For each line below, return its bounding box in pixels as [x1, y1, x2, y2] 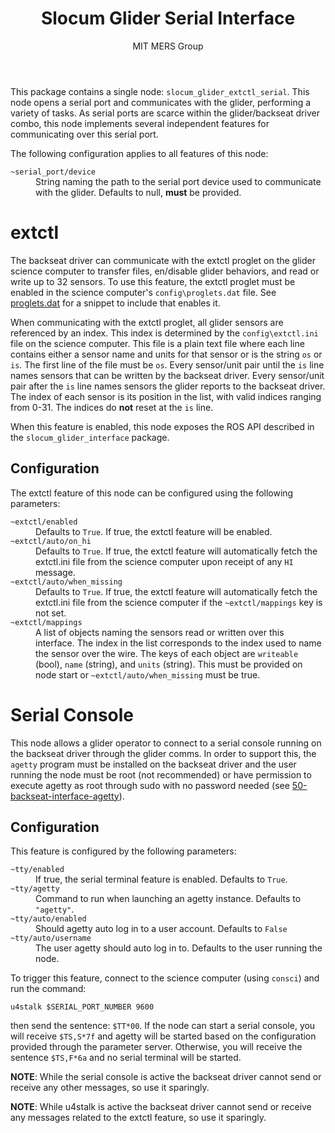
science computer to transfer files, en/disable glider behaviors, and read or [10, 265, 320, 277]
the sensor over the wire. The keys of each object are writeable [35, 647, 299, 659]
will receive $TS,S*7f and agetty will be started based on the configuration [10, 1030, 317, 1042]
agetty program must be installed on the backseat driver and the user [10, 758, 297, 770]
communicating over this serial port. [10, 128, 159, 140]
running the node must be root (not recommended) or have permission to [10, 768, 312, 781]
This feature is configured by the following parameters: [10, 845, 237, 857]
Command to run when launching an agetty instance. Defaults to [35, 893, 302, 905]
